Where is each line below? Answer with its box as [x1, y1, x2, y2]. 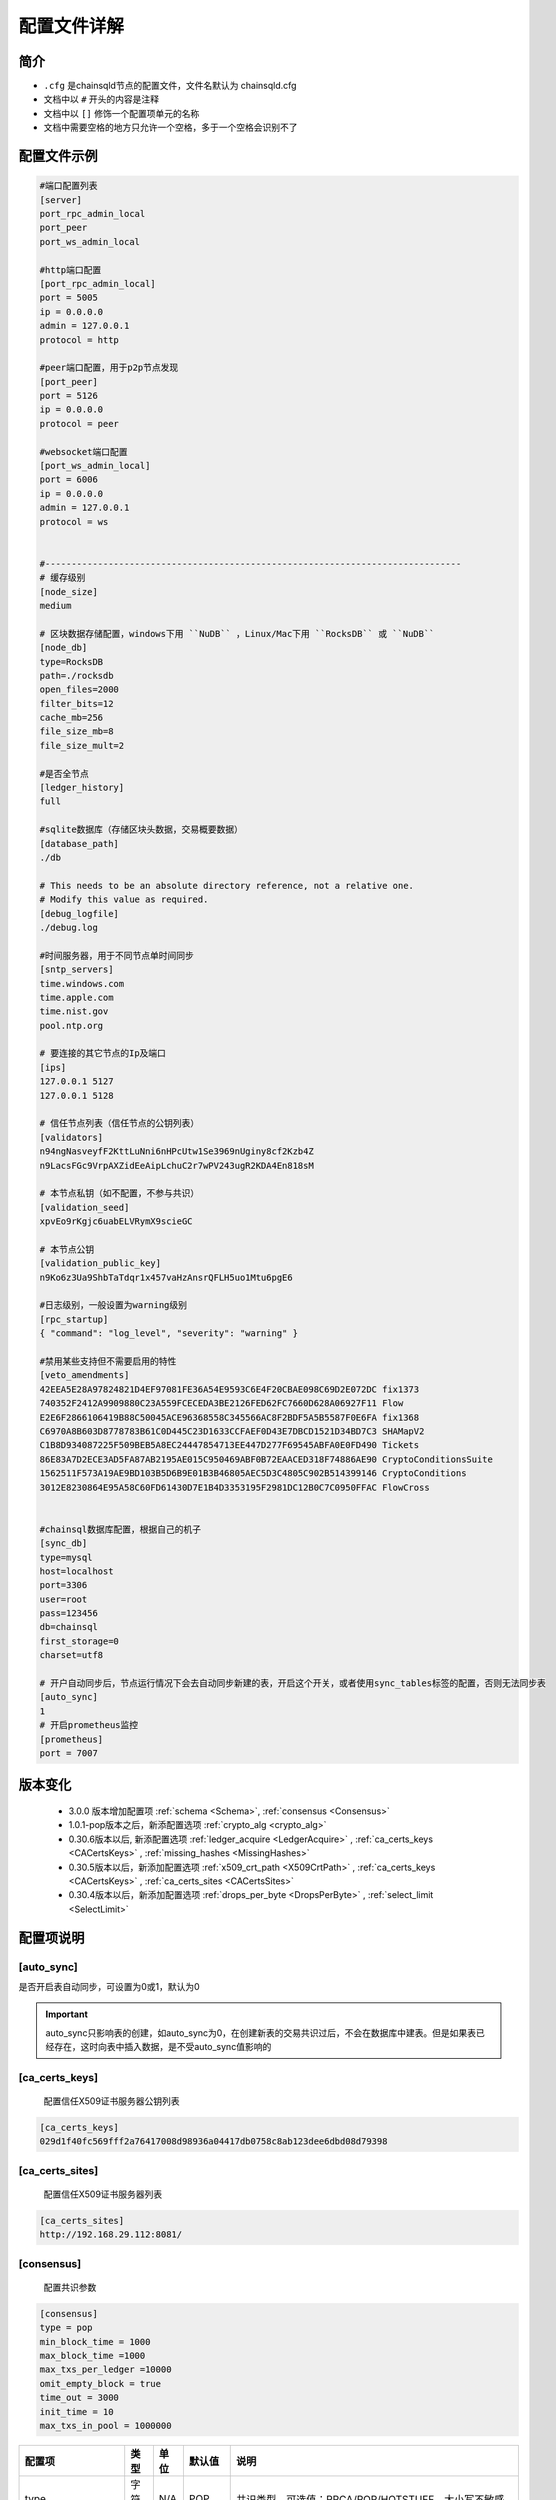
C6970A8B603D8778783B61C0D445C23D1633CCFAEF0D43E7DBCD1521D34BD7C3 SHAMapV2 [39, 1426, 425, 1437]
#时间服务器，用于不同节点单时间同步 [39, 950, 195, 961]
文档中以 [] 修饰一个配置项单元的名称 [43, 107, 200, 119]
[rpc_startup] [39, 1313, 109, 1325]
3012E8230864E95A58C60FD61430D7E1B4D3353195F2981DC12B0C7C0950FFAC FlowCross [39, 1481, 430, 1493]
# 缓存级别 [39, 572, 86, 584]
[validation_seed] [39, 1201, 130, 1213]
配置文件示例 [18, 148, 98, 165]
